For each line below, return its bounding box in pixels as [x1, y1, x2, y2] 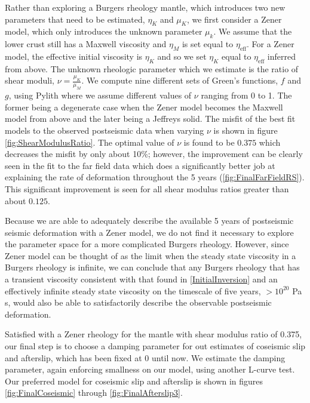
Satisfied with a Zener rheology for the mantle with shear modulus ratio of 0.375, [5, 328, 302, 340]
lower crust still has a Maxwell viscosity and [5, 38, 167, 50]
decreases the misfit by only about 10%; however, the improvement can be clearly [5, 147, 303, 160]
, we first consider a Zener [186, 13, 282, 25]
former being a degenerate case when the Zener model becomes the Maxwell [5, 100, 283, 113]
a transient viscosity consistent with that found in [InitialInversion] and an [5, 273, 278, 285]
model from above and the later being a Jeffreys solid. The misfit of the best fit [5, 112, 296, 125]
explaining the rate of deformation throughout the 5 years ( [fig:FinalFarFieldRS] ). [5, 171, 305, 183]
